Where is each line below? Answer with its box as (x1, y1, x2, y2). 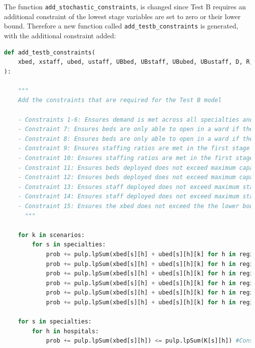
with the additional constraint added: (4, 30, 116, 40)
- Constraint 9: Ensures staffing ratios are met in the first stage (18, 145, 250, 152)
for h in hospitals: (32, 327, 99, 335)
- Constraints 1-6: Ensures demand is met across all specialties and (18, 116, 254, 123)
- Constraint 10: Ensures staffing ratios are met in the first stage (18, 155, 254, 162)
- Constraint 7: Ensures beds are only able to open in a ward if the (18, 126, 254, 133)
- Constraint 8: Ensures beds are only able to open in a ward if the (18, 135, 254, 142)
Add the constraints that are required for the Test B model (18, 97, 222, 104)
